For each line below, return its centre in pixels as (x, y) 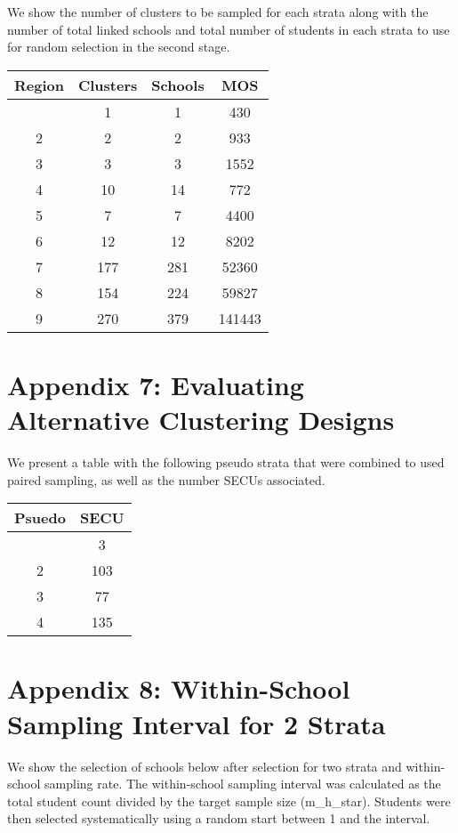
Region (39, 85)
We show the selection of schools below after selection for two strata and (205, 766)
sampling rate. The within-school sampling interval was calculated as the (243, 784)
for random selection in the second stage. (119, 47)
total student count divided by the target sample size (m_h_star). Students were (229, 801)
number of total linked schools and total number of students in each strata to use (229, 29)
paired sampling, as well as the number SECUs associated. (166, 479)
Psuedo (40, 518)
